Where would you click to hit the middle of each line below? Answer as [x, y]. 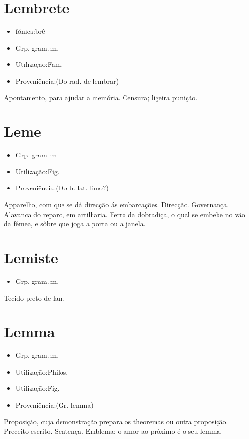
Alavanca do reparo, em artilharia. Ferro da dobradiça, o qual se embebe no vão [124, 214]
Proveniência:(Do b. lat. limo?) [62, 188]
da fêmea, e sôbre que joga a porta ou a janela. [75, 224]
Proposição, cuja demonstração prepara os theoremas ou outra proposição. [116, 421]
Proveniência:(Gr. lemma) [54, 405]
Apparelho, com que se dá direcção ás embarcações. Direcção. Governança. [117, 204]
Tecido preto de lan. [34, 298]
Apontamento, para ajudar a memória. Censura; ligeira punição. [101, 97]
